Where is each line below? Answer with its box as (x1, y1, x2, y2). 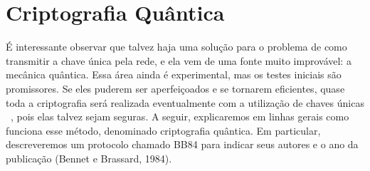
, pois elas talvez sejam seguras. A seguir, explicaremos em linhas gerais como (11, 109, 349, 124)
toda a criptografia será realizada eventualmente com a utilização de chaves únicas (6, 95, 364, 110)
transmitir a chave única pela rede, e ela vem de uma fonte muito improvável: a (6, 53, 351, 68)
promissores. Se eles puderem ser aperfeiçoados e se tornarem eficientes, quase (6, 81, 345, 95)
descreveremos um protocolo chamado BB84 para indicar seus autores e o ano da (6, 137, 359, 152)
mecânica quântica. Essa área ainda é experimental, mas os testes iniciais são (6, 67, 342, 82)
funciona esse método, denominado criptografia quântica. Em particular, (6, 123, 321, 138)
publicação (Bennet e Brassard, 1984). (6, 150, 172, 165)
